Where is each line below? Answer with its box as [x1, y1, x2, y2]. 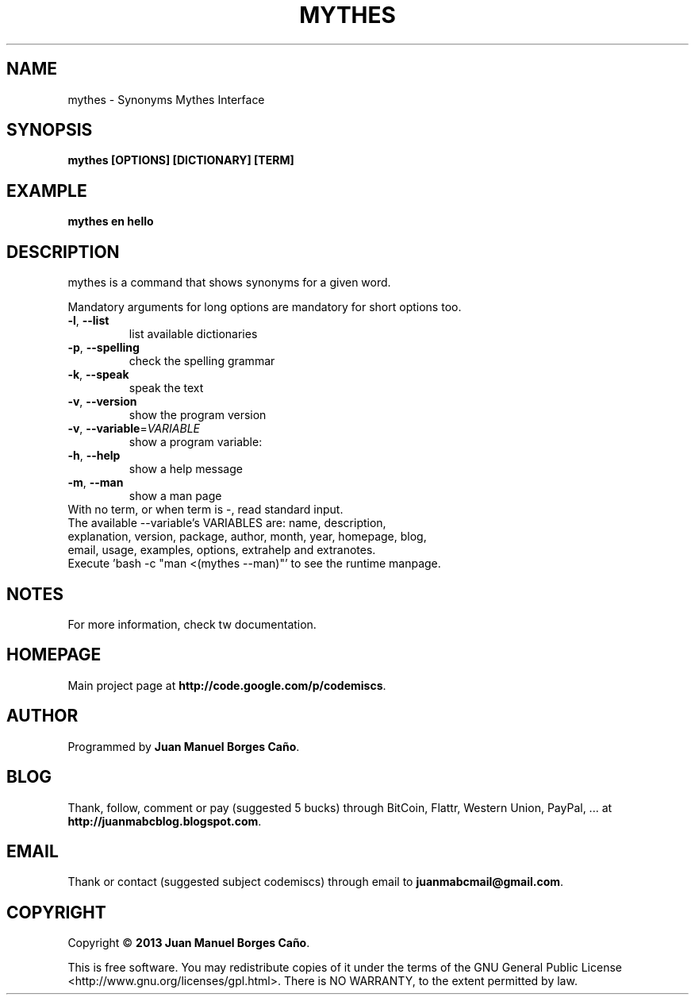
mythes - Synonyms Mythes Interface [67, 92, 265, 106]
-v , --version [67, 395, 137, 409]
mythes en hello [67, 214, 154, 229]
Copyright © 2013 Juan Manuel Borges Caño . [67, 936, 310, 950]
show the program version [129, 408, 267, 422]
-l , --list [67, 314, 109, 328]
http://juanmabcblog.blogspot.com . [67, 814, 262, 828]
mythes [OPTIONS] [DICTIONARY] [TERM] [67, 153, 294, 167]
